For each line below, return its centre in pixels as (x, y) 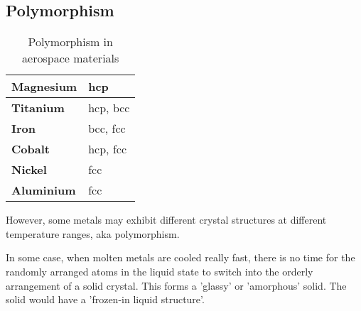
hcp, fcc (107, 149)
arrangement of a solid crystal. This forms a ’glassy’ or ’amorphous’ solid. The (176, 285)
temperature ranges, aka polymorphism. (93, 233)
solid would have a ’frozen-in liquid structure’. (105, 299)
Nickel (29, 170)
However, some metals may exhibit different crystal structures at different (166, 220)
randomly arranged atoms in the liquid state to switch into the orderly (160, 271)
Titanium (38, 108)
